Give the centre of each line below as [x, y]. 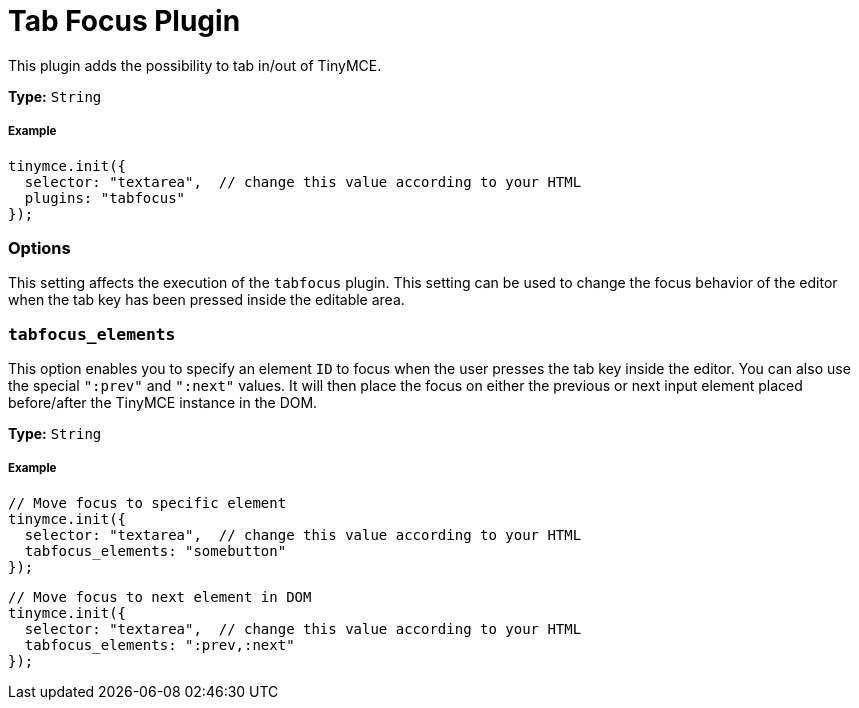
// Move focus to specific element [147, 502]
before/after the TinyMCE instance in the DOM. [163, 403]
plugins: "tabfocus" [105, 197]
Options [39, 247]
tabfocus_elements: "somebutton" [155, 550]
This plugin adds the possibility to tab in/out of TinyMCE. [195, 65]
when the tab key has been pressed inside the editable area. [206, 300]
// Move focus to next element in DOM [160, 596]
